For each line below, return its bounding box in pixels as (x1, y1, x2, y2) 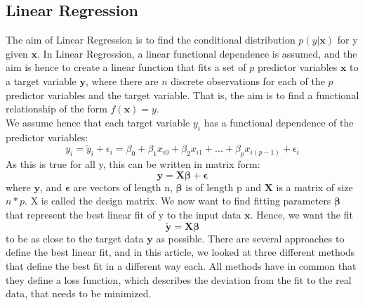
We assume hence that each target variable (6, 115, 190, 129)
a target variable (6, 73, 77, 88)
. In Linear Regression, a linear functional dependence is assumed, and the (37, 46, 357, 60)
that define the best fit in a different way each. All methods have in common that (6, 258, 357, 273)
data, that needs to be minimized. (6, 286, 152, 301)
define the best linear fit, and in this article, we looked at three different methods (6, 245, 355, 259)
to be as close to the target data (6, 231, 144, 245)
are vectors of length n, (73, 179, 173, 194)
